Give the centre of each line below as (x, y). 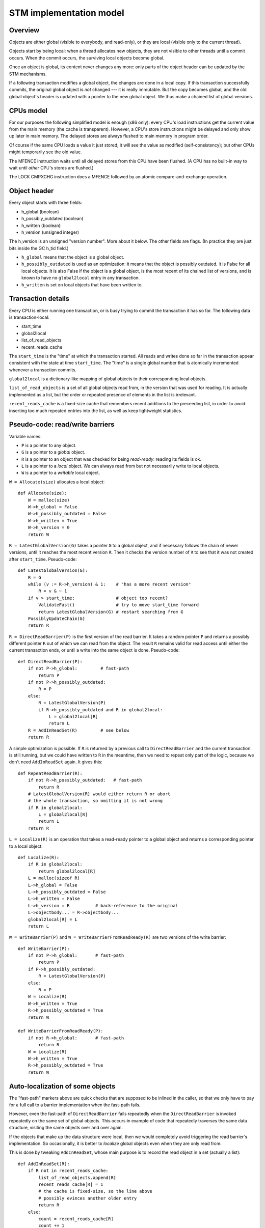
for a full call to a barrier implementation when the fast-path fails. (75, 1105)
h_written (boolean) (41, 225)
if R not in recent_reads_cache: (68, 1171)
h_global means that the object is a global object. (73, 257)
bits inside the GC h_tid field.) (39, 248)
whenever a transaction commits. (43, 370)
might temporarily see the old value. (45, 152)
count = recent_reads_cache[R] (76, 1219)
